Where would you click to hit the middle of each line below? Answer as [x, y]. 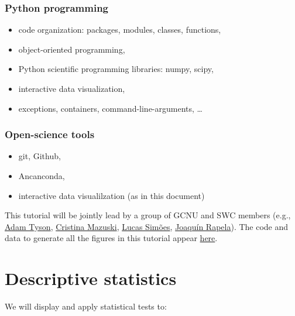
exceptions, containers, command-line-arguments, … [110, 108]
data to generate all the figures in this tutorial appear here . [111, 238]
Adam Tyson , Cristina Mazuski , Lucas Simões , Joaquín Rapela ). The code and [147, 226]
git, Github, [40, 156]
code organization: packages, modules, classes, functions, [120, 30]
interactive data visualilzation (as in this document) [112, 195]
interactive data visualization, [72, 88]
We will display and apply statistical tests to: [86, 306]
